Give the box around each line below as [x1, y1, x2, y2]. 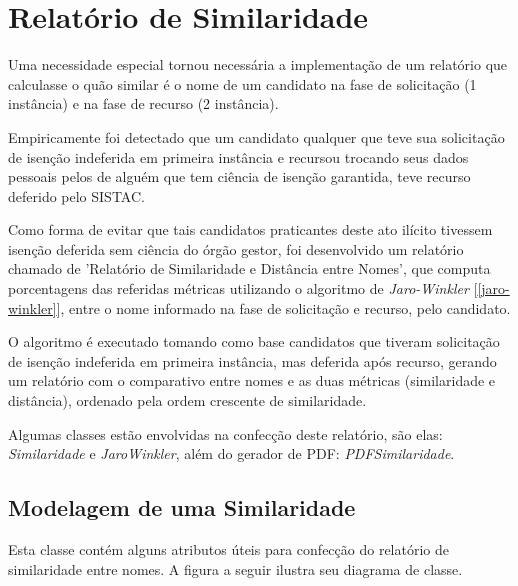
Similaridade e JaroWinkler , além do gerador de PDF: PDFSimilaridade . [8, 443, 455, 464]
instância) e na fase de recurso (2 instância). [8, 93, 279, 114]
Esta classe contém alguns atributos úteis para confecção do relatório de [8, 539, 449, 560]
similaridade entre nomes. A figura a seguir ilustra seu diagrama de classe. [8, 558, 463, 579]
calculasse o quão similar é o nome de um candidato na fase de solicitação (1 [8, 73, 477, 94]
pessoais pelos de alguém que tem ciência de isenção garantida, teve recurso [8, 166, 471, 187]
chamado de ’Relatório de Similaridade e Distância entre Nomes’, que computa [8, 258, 491, 279]
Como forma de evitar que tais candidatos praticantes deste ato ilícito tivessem [8, 219, 493, 240]
